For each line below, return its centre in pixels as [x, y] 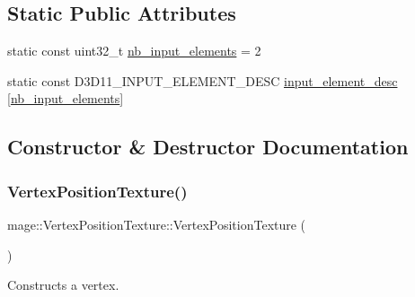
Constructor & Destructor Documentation [208, 147]
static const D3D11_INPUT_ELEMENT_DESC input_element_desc [203, 80]
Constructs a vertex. [63, 285]
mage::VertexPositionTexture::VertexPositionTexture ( [157, 224]
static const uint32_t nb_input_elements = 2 [134, 51]
